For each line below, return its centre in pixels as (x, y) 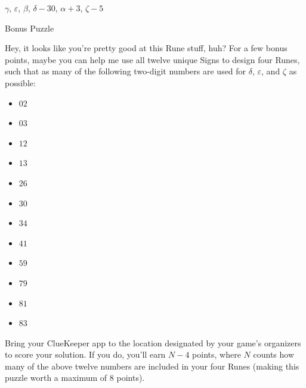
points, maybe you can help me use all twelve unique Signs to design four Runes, (152, 59)
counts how (274, 354)
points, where (217, 354)
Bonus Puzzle (30, 28)
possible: (20, 82)
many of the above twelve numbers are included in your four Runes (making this (152, 366)
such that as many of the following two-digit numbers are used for (126, 71)
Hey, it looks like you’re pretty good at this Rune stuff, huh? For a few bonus (146, 48)
